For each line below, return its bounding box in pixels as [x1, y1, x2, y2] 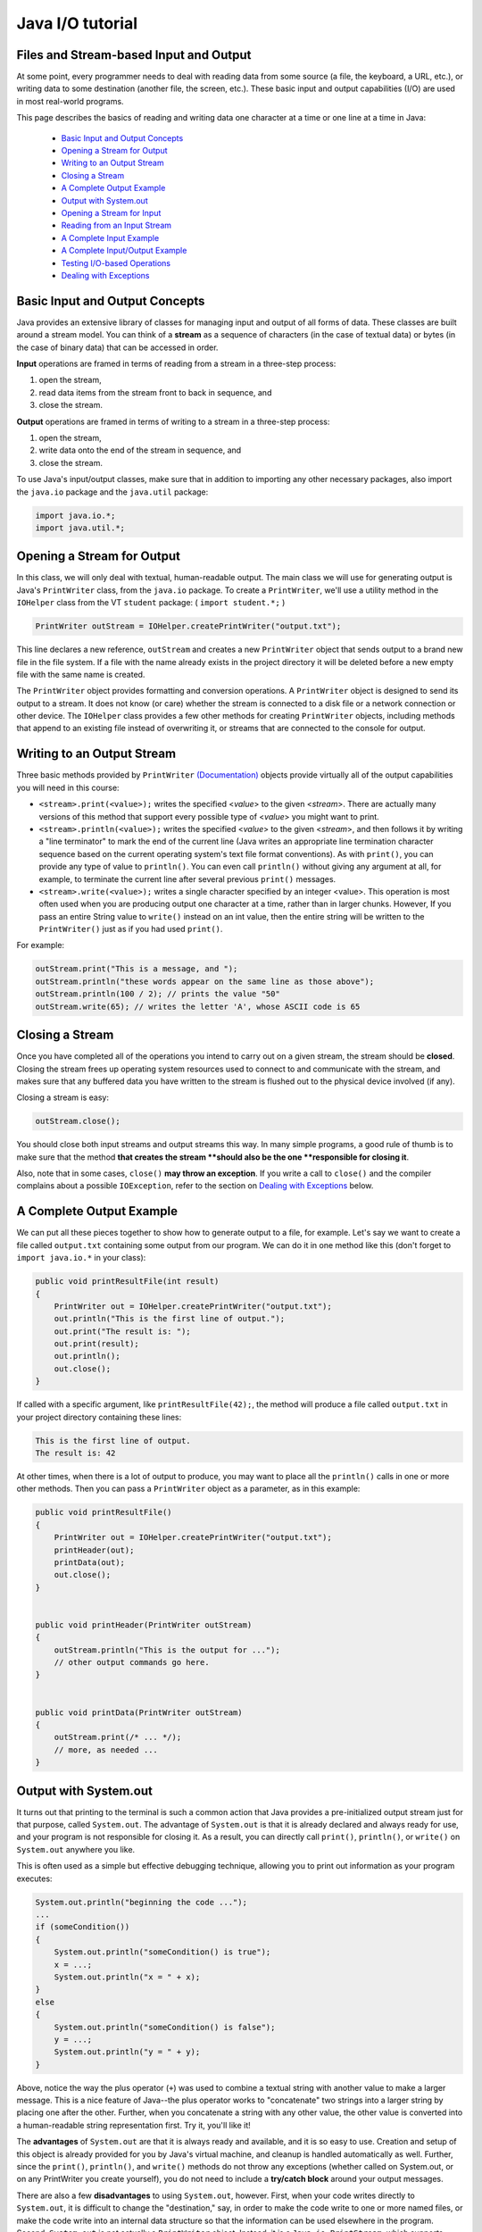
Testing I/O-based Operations [61, 257, 171, 268]
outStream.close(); [35, 1116, 120, 1127]
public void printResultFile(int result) [35, 1277, 220, 1287]
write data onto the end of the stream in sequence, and [38, 445, 242, 455]
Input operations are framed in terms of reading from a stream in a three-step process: [16, 358, 337, 369]
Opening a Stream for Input [61, 207, 162, 218]
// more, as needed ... [54, 1745, 158, 1754]
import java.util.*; [35, 522, 125, 533]
